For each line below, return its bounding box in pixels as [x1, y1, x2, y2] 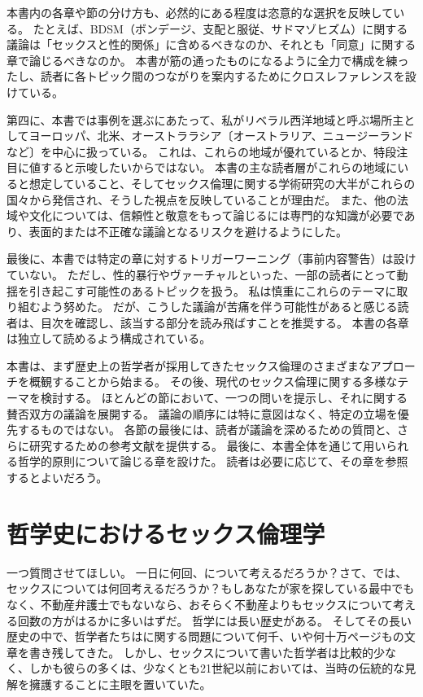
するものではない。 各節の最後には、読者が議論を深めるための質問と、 [17, 421, 398, 438]
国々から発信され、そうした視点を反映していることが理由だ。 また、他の [7, 191, 397, 208]
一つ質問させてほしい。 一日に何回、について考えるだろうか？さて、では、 [7, 563, 408, 581]
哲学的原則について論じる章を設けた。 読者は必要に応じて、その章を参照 [17, 453, 408, 470]
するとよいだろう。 [7, 469, 108, 486]
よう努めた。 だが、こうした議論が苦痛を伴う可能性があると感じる [40, 298, 398, 315]
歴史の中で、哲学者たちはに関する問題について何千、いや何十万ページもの [7, 628, 404, 645]
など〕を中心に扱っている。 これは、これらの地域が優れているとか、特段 [7, 142, 397, 160]
